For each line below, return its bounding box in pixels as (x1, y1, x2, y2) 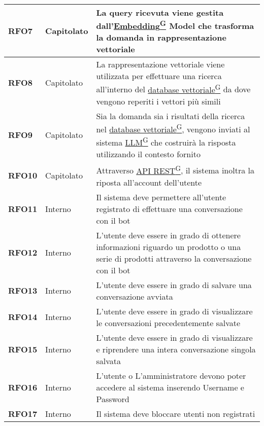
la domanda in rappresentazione (96, 31, 226, 44)
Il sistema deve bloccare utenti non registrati (96, 407, 255, 419)
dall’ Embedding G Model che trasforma (96, 18, 254, 32)
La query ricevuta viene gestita (96, 7, 224, 18)
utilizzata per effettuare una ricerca (96, 70, 222, 82)
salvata (96, 354, 121, 367)
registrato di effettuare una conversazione (96, 202, 243, 215)
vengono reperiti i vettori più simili (96, 95, 221, 107)
